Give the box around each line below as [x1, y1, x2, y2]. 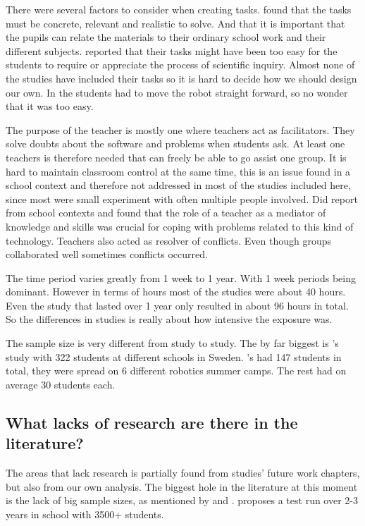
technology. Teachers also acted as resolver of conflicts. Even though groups [6, 233, 332, 247]
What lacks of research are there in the [6, 411, 298, 433]
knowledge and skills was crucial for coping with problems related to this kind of [6, 219, 354, 233]
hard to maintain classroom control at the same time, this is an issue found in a [6, 164, 351, 178]
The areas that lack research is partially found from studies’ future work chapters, [6, 465, 360, 480]
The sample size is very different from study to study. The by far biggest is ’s [6, 336, 339, 350]
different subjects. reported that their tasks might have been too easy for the [6, 43, 338, 58]
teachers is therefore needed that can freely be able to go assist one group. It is [6, 149, 347, 164]
